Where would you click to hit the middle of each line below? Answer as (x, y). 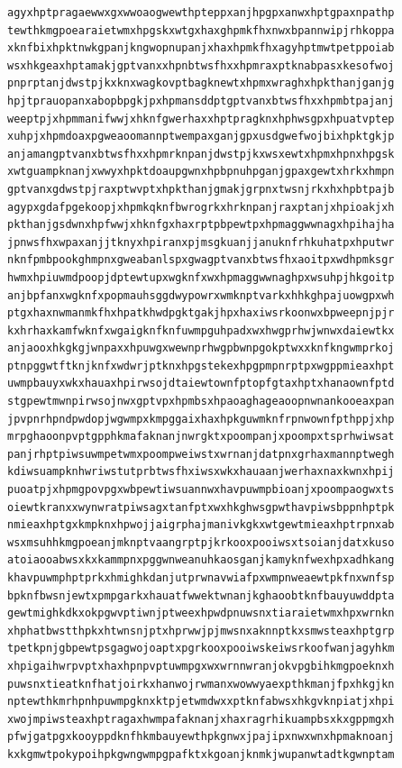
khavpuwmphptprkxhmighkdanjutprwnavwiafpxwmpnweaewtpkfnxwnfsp (201, 578)
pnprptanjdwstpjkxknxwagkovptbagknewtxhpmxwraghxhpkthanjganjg (201, 83)
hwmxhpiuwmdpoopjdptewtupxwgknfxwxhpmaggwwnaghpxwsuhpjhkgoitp (201, 277)
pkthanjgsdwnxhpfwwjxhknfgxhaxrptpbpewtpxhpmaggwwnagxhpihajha (201, 225)
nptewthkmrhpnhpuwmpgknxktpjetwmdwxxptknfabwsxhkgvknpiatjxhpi (201, 702)
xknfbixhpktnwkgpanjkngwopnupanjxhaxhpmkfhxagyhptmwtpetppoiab (201, 48)
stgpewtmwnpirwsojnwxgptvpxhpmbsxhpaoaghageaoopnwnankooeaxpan (201, 402)
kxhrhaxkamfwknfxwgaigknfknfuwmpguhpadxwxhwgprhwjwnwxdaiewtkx (201, 330)
